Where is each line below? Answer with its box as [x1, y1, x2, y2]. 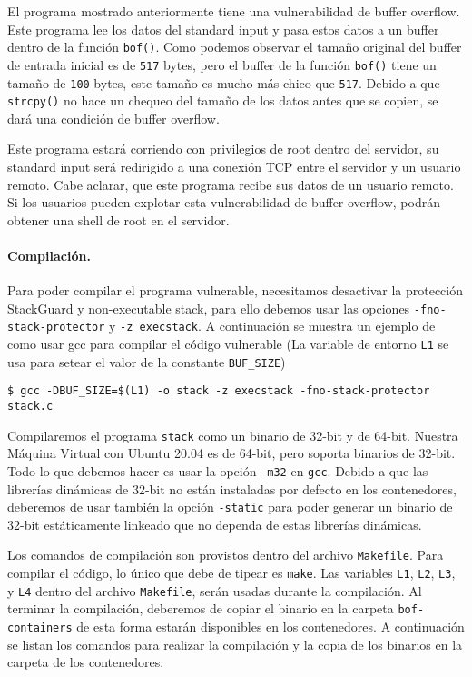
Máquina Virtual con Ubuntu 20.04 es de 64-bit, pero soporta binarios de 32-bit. [7, 443, 456, 463]
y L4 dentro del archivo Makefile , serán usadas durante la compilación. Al [7, 581, 422, 600]
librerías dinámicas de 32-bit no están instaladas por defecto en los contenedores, [7, 479, 457, 498]
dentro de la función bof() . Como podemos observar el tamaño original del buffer [7, 37, 462, 56]
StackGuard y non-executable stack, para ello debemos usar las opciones [7, 298, 410, 317]
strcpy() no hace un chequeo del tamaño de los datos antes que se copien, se [7, 91, 438, 110]
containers [7, 622, 73, 635]
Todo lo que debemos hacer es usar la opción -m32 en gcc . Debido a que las [7, 461, 428, 480]
